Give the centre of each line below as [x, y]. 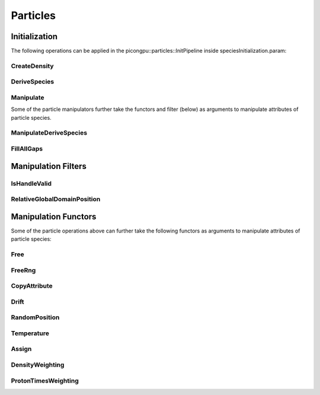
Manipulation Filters [49, 166]
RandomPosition [35, 317]
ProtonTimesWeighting [45, 381]
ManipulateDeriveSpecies [49, 133]
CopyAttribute [32, 286]
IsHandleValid [31, 183]
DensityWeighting [38, 365]
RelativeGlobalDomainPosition [56, 199]
